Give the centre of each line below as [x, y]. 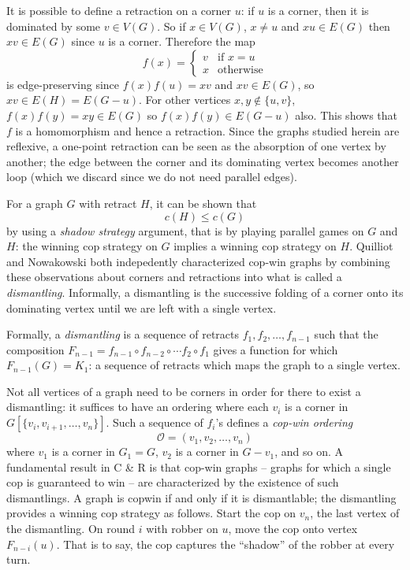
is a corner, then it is [318, 10]
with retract [108, 203]
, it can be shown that [203, 203]
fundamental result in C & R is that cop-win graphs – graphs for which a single [199, 466]
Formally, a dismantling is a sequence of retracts [123, 334]
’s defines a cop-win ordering [284, 422]
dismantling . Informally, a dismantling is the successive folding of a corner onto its [205, 292]
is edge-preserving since [63, 84]
